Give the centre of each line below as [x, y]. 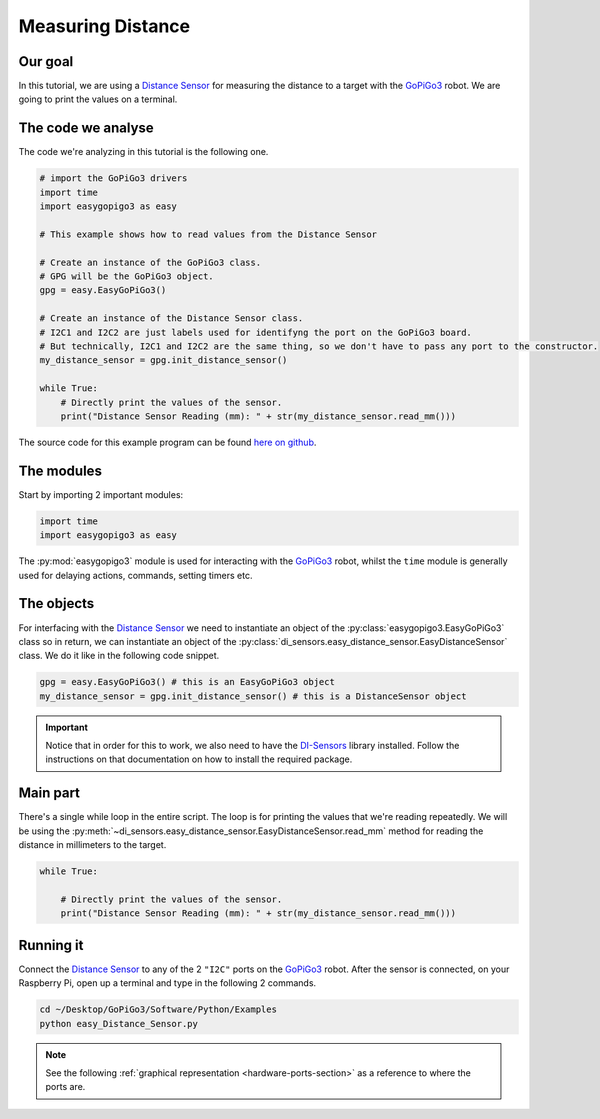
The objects [56, 603]
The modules [60, 470]
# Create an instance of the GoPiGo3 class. [150, 262]
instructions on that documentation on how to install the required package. [199, 759]
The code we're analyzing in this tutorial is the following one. [143, 152]
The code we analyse [86, 128]
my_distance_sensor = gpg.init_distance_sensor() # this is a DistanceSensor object [253, 696]
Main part [49, 793]
